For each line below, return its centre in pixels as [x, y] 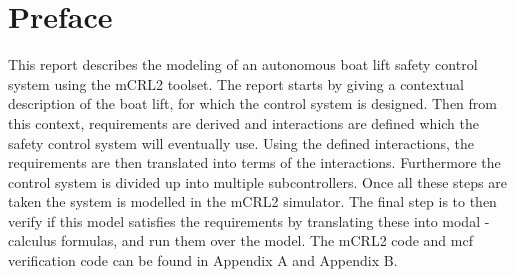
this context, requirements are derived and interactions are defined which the [244, 122]
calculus [32, 240]
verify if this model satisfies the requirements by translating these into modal [244, 220]
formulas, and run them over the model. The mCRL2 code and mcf [266, 240]
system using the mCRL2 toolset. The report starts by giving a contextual [236, 83]
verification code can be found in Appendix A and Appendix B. [203, 260]
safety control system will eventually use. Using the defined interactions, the [241, 142]
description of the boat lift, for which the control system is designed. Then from [252, 103]
